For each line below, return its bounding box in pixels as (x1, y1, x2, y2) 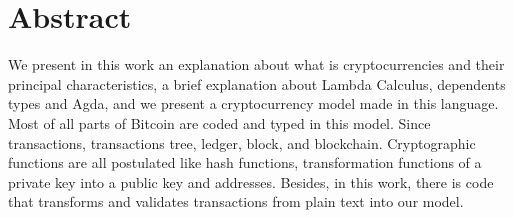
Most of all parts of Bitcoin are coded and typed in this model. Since (8, 112, 431, 133)
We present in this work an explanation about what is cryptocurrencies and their (8, 54, 505, 75)
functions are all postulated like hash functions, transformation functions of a (8, 152, 482, 173)
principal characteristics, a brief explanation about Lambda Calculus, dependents (8, 73, 506, 94)
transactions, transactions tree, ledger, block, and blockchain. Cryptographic (8, 132, 476, 153)
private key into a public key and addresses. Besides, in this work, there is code (8, 171, 494, 192)
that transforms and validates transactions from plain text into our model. (8, 191, 464, 212)
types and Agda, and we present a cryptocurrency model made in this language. (8, 93, 499, 114)
